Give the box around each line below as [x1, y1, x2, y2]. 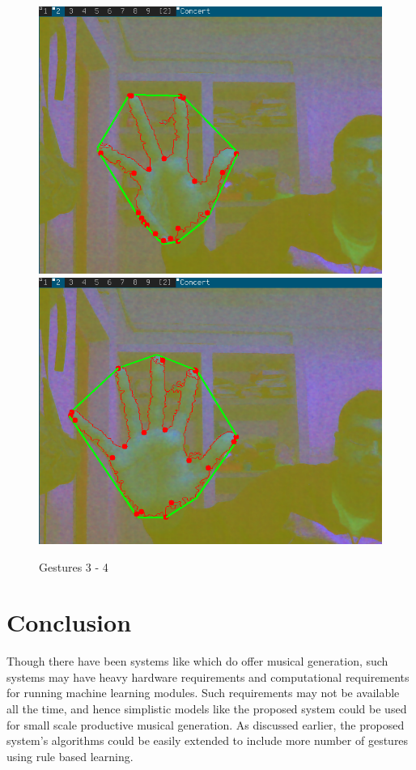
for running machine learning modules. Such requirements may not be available [6, 684, 400, 701]
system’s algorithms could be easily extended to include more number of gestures [6, 732, 409, 749]
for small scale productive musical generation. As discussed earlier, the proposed [6, 716, 405, 733]
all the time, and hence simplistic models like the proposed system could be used [6, 700, 407, 717]
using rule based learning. [6, 747, 134, 764]
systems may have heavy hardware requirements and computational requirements [6, 668, 410, 685]
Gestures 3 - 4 [39, 558, 108, 575]
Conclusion [6, 606, 132, 639]
